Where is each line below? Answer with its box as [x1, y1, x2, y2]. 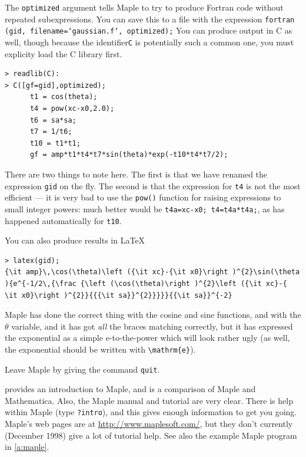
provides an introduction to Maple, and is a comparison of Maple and [5, 383, 256, 395]
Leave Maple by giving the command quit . [5, 363, 160, 375]
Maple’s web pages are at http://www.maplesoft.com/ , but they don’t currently [5, 417, 293, 430]
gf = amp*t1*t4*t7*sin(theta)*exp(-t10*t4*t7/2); [29, 150, 228, 159]
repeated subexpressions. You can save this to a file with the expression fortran [5, 12, 295, 25]
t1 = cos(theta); [29, 93, 98, 101]
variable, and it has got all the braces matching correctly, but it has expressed [11, 320, 293, 332]
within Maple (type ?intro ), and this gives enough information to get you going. [5, 406, 297, 418]
